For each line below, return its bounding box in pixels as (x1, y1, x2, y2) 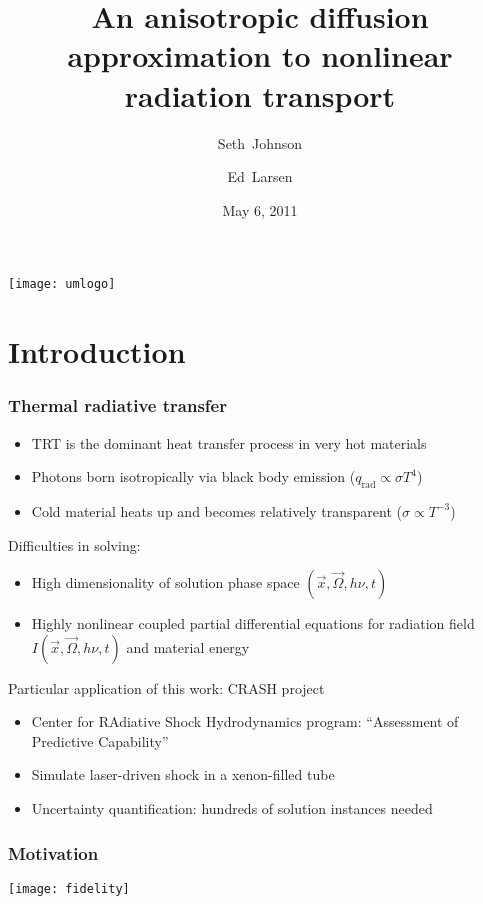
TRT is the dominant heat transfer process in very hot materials (31, 432, 427, 453)
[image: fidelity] (8, 881, 130, 896)
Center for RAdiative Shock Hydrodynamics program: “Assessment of (31, 711, 459, 732)
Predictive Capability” (31, 730, 169, 751)
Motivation (8, 840, 99, 865)
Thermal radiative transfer (8, 393, 227, 418)
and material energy (126, 636, 250, 657)
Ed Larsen (227, 166, 293, 187)
